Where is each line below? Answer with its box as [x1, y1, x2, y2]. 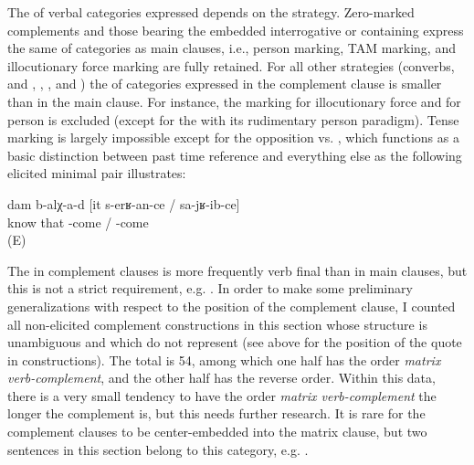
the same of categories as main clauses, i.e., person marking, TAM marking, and [7, 38, 456, 58]
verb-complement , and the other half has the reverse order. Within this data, [7, 368, 436, 387]
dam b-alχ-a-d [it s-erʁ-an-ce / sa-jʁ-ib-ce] [7, 194, 240, 213]
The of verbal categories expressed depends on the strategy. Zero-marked [7, 3, 415, 21]
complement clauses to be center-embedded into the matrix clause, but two [7, 422, 427, 441]
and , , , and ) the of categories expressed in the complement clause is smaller [7, 74, 442, 93]
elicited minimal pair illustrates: [7, 164, 186, 183]
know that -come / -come [7, 212, 149, 231]
